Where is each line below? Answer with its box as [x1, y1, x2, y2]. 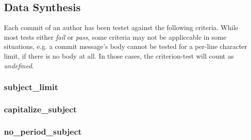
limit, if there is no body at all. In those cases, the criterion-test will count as [4, 50, 234, 61]
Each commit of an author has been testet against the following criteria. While [4, 22, 238, 32]
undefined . [4, 60, 34, 70]
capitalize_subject [4, 103, 77, 115]
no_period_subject [4, 125, 82, 137]
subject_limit [4, 81, 58, 93]
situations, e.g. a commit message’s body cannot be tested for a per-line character [4, 41, 248, 51]
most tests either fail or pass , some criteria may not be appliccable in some [4, 31, 227, 42]
